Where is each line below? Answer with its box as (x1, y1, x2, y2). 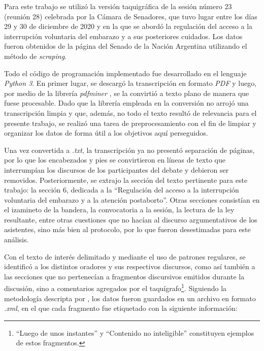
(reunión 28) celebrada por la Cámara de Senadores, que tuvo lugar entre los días (4, 11, 257, 21)
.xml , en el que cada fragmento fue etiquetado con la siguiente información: (4, 303, 238, 313)
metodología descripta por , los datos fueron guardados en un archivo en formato (4, 293, 256, 303)
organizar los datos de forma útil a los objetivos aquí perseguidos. (4, 127, 208, 138)
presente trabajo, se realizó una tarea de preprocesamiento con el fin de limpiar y (4, 117, 256, 128)
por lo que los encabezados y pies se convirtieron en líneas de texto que (4, 154, 226, 165)
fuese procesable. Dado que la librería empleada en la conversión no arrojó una (4, 98, 249, 108)
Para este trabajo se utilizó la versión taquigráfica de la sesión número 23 (4, 1, 232, 11)
